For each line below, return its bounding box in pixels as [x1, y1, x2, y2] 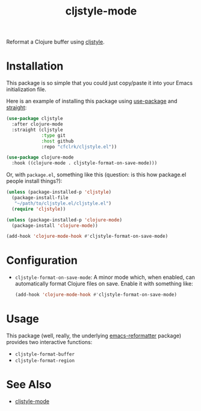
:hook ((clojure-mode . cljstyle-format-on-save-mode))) [11, 160, 158, 167]
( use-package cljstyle [6, 116, 63, 122]
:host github [41, 138, 74, 144]
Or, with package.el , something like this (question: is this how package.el [6, 171, 187, 179]
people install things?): [6, 177, 63, 185]
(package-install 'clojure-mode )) [11, 222, 98, 229]
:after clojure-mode [11, 121, 63, 127]
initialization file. [6, 86, 46, 93]
